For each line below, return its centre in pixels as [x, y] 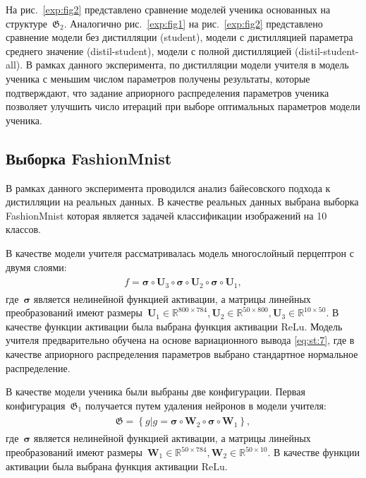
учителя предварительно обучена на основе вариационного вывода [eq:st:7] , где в [180, 340]
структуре [27, 23]
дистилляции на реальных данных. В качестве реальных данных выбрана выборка [182, 202]
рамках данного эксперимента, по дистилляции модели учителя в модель [192, 65]
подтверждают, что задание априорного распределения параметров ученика [167, 92]
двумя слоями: [36, 267]
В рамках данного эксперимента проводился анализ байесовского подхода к [168, 187]
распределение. [38, 368]
